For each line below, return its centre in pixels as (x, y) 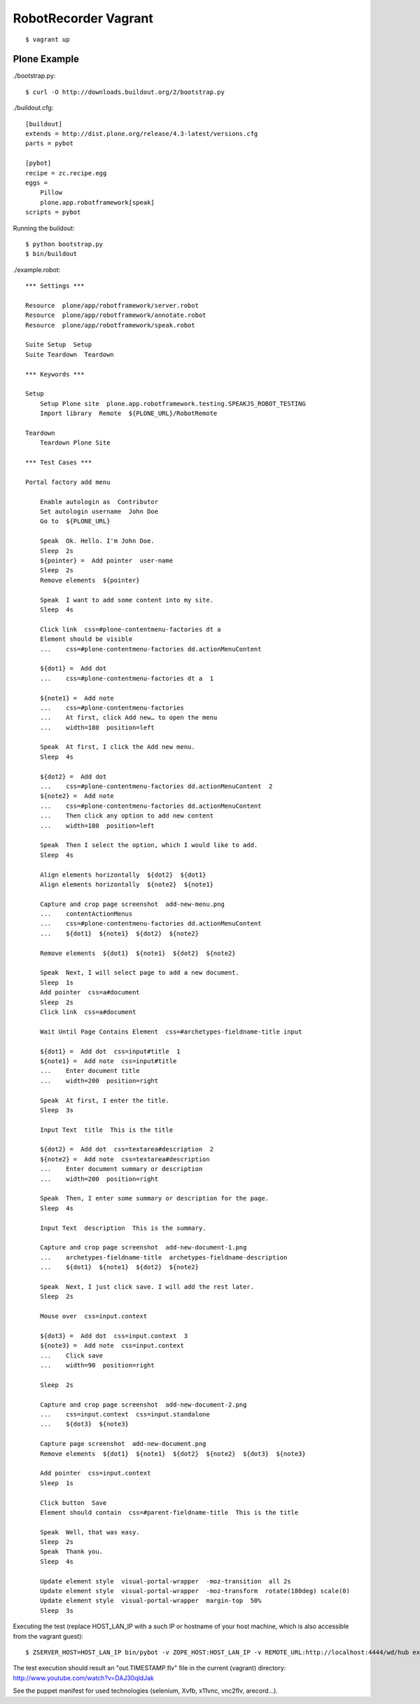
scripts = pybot (53, 212)
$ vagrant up (48, 39)
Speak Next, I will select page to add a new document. (139, 973)
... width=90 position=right (97, 1365)
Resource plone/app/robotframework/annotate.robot (116, 315)
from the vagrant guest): (48, 1636)
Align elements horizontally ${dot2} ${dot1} (123, 874)
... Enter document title (90, 1071)
